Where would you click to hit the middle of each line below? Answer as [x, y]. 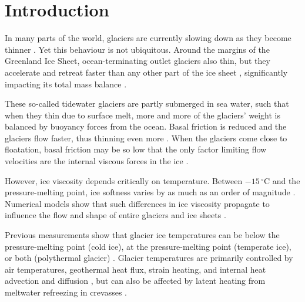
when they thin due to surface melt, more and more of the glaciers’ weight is [143, 115]
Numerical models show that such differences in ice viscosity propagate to [137, 203]
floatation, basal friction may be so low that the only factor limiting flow [136, 149]
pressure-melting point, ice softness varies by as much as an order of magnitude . [150, 192]
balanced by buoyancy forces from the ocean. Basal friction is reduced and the [146, 126]
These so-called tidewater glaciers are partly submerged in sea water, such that [147, 104]
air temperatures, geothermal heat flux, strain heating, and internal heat [135, 269]
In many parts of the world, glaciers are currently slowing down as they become [148, 38]
